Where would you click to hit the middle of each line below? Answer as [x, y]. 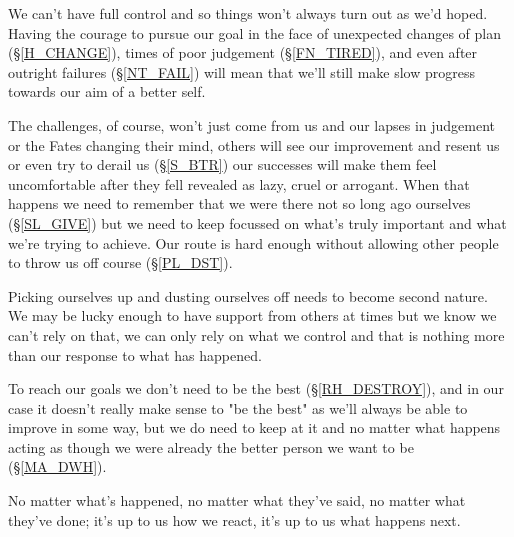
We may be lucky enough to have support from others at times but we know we [252, 315]
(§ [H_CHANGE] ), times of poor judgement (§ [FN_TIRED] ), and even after [243, 52]
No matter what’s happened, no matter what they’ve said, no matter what [237, 500]
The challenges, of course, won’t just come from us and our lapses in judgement [252, 124]
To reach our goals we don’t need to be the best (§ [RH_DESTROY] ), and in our [256, 388]
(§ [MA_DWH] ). [57, 466]
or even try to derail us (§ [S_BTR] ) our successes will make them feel [222, 164]
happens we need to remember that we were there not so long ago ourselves [239, 203]
